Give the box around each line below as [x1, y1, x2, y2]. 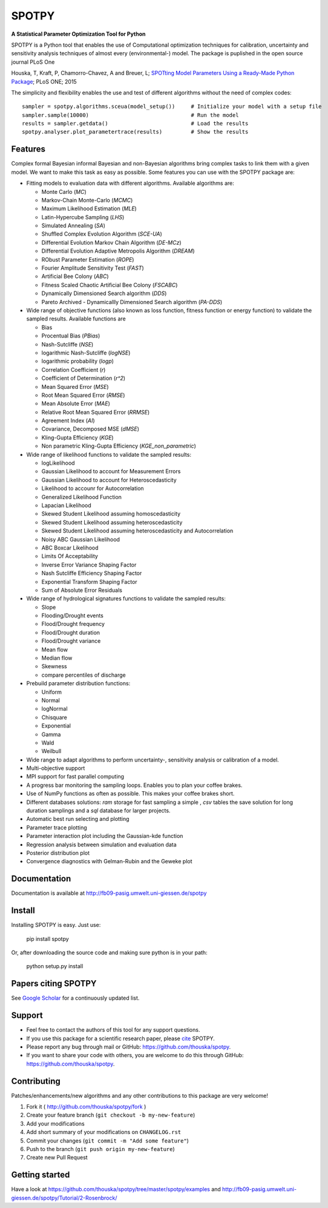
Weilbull [41, 748, 62, 755]
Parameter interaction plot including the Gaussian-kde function [26, 832, 183, 840]
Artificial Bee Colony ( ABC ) [41, 273, 109, 280]
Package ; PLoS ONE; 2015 [11, 78, 77, 85]
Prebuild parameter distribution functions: [26, 680, 131, 687]
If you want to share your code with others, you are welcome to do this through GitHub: [26, 1052, 244, 1059]
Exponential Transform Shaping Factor [41, 578, 137, 585]
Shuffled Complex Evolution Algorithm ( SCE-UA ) [41, 230, 163, 237]
